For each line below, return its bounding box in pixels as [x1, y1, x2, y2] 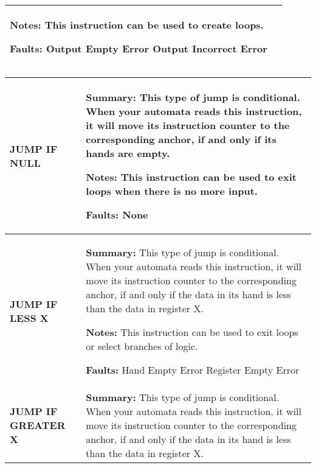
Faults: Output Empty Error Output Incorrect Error [10, 41, 267, 55]
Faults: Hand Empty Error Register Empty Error [86, 363, 300, 377]
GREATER [10, 418, 66, 432]
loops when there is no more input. [86, 184, 258, 198]
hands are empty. [86, 146, 170, 160]
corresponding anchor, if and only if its [86, 132, 276, 146]
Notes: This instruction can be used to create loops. [10, 18, 264, 32]
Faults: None [86, 208, 148, 222]
